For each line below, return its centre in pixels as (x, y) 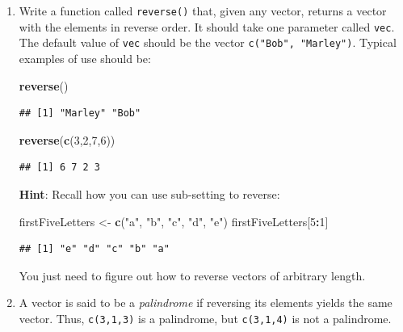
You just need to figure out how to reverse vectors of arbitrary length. (192, 275)
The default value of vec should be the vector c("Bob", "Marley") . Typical (208, 42)
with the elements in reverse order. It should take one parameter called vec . (207, 26)
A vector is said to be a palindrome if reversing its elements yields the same (206, 303)
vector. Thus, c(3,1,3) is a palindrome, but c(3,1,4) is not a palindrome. (205, 318)
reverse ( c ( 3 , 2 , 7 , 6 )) (67, 139)
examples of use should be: (85, 58)
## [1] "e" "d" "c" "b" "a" (94, 249)
